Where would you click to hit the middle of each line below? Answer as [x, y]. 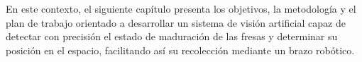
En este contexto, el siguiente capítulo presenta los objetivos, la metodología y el [181, 8]
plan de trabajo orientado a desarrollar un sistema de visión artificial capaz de [176, 22]
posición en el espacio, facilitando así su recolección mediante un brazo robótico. [180, 50]
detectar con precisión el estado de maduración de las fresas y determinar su [172, 36]
